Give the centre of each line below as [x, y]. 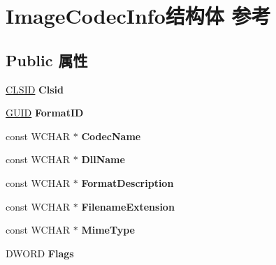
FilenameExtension [128, 206]
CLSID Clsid [35, 89]
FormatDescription [128, 182]
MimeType [108, 230]
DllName [103, 159]
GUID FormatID [45, 113]
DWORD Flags [40, 253]
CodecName [111, 136]
